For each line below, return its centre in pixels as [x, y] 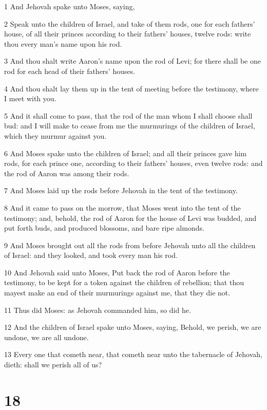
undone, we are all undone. [46, 337]
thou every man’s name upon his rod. [63, 43]
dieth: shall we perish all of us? [53, 365]
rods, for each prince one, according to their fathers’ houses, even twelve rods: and [133, 163]
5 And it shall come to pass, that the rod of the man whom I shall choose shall [128, 115]
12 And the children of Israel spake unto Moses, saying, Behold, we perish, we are [133, 327]
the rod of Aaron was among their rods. [67, 173]
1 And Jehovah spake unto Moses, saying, [70, 6]
